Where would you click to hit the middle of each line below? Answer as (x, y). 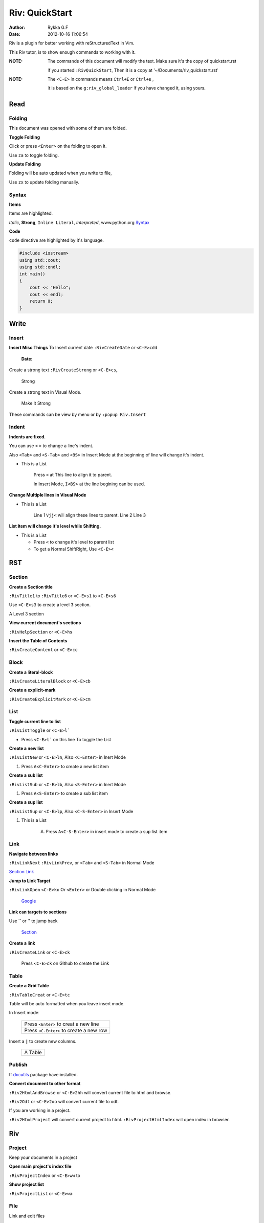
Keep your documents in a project (43, 1157)
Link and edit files (27, 1216)
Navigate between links (33, 854)
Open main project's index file (40, 1166)
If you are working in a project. (40, 1110)
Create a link (22, 943)
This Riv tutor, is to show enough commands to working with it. (72, 52)
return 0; (41, 301)
